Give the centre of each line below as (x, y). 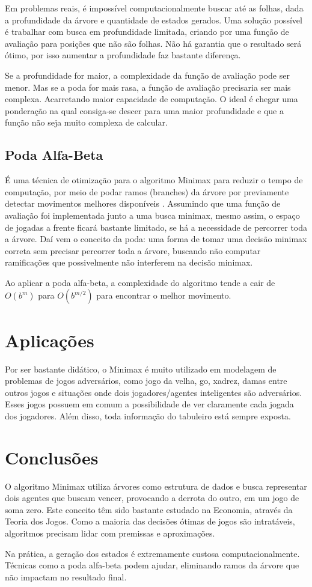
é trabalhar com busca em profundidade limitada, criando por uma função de (147, 32)
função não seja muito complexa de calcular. (86, 122)
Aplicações (50, 340)
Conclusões (52, 457)
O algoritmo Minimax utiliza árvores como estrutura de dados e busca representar (156, 486)
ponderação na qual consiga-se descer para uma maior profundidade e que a (144, 110)
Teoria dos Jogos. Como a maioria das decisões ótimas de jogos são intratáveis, (150, 521)
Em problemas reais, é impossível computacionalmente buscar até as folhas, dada (154, 8)
